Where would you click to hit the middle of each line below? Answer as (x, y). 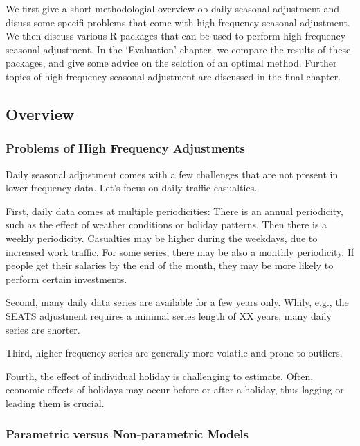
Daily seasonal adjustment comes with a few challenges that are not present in (172, 174)
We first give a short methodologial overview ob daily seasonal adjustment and (172, 8)
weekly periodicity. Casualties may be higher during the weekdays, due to (162, 238)
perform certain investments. (66, 278)
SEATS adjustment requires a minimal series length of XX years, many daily (169, 315)
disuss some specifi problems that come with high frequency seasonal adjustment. (178, 22)
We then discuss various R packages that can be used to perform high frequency (176, 36)
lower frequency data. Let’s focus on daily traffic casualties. (132, 188)
